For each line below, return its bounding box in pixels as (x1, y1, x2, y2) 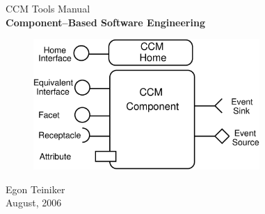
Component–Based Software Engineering (6, 15, 205, 29)
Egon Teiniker (6, 181, 65, 196)
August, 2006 (6, 195, 62, 210)
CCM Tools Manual (6, 1, 90, 15)
